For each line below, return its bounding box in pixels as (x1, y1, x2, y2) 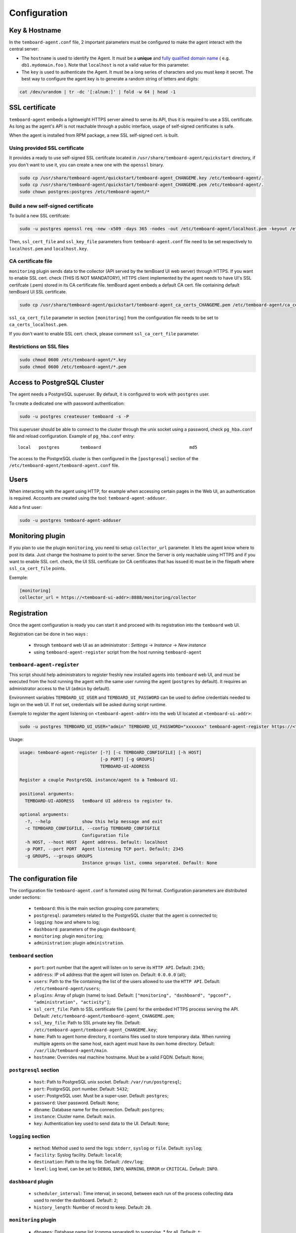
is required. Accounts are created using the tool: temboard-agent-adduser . (9, 495, 167, 501)
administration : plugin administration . (34, 940, 124, 946)
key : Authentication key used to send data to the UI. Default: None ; (34, 1120, 170, 1126)
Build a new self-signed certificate (9, 202, 94, 209)
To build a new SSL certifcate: (9, 213, 70, 219)
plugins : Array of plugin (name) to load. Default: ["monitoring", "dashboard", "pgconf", (34, 992, 231, 998)
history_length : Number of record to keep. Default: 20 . (34, 1204, 152, 1210)
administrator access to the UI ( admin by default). (9, 686, 111, 691)
